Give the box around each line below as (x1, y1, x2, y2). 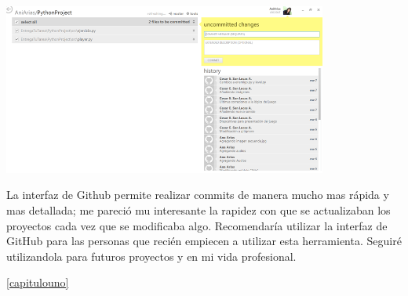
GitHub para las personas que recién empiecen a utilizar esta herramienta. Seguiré (6, 233, 402, 249)
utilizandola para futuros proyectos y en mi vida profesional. (6, 247, 297, 264)
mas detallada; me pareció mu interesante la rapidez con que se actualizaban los (6, 201, 391, 218)
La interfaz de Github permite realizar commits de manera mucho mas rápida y (6, 186, 389, 203)
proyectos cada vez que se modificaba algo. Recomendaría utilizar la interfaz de (6, 217, 388, 233)
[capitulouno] (6, 274, 69, 291)
